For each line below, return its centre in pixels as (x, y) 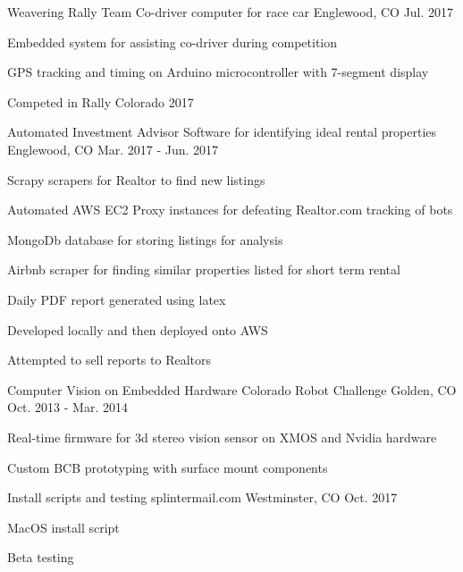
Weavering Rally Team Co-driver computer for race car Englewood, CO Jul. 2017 (231, 12)
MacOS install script (63, 527)
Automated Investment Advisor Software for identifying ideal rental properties (222, 132)
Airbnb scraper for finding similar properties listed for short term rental (204, 269)
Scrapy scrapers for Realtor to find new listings (136, 179)
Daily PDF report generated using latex (117, 299)
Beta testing (41, 557)
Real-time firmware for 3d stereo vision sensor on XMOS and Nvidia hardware (222, 437)
